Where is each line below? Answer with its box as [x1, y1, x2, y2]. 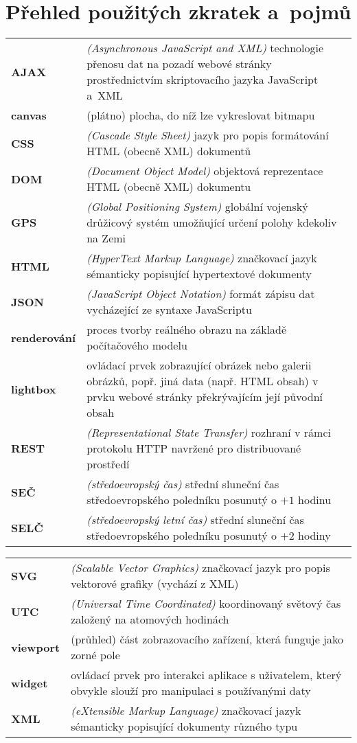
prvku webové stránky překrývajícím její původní [87, 389, 323, 405]
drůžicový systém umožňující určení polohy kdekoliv [87, 214, 337, 231]
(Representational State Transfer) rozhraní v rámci [87, 424, 331, 441]
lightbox [11, 380, 56, 397]
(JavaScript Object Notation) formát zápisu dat [87, 286, 315, 302]
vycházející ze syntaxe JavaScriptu [87, 301, 252, 318]
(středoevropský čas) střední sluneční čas [87, 476, 279, 492]
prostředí [87, 456, 130, 472]
